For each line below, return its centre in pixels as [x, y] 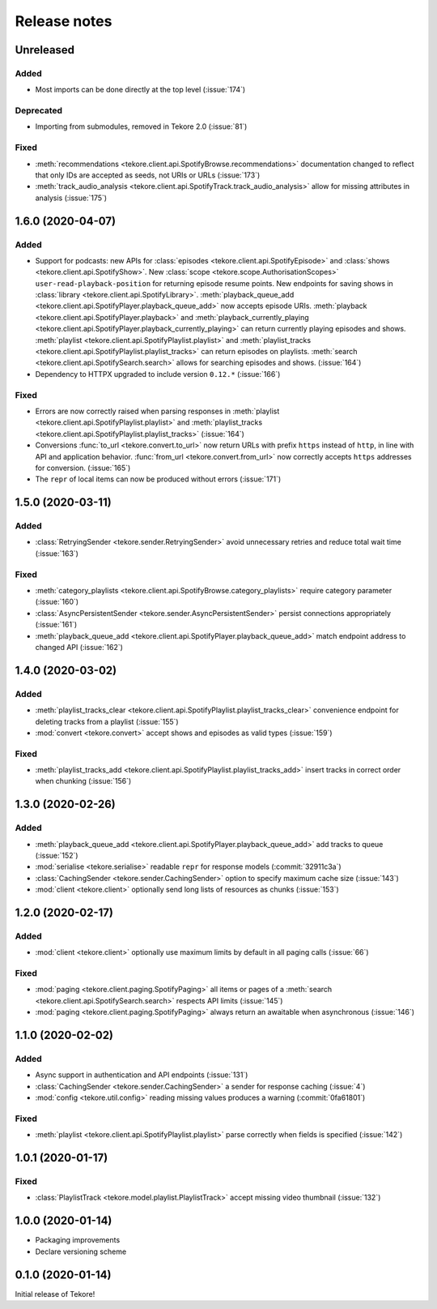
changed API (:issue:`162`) [79, 647]
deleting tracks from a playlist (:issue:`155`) [107, 721]
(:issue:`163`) [57, 553]
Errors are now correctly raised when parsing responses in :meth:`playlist [157, 411]
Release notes [64, 21]
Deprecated [39, 111]
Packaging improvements [78, 1240]
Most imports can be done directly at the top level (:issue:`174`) [140, 90]
